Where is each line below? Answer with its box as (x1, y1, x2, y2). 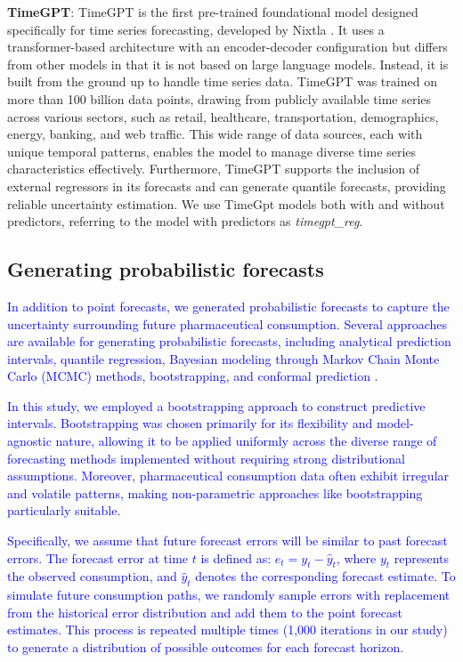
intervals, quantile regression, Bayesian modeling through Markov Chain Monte (7, 349, 440, 367)
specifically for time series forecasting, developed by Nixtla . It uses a (7, 20, 385, 38)
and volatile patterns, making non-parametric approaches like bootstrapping (7, 483, 423, 502)
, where (336, 548, 377, 567)
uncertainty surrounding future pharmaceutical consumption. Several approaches (7, 314, 448, 333)
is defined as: (200, 548, 272, 567)
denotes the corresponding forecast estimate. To (195, 567, 456, 585)
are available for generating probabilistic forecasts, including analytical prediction (7, 332, 451, 351)
